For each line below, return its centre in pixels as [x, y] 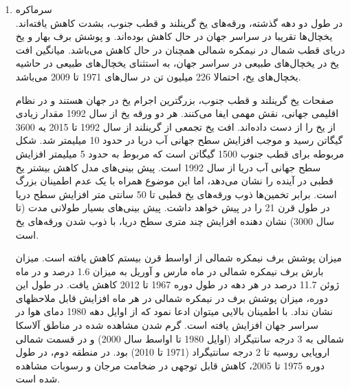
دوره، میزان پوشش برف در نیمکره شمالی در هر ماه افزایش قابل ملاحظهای [172, 298]
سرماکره [34, 9]
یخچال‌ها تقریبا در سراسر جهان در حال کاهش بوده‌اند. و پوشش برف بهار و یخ [174, 36]
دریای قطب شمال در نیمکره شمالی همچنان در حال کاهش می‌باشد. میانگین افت [180, 49]
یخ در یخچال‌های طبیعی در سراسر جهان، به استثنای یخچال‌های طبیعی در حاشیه [177, 63]
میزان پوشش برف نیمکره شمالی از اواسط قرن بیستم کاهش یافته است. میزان [178, 258]
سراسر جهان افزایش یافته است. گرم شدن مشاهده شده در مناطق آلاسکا [167, 325]
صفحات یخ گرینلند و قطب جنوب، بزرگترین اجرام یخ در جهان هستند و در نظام [175, 99]
